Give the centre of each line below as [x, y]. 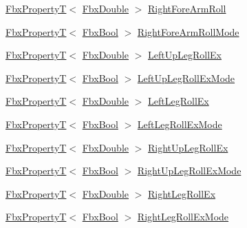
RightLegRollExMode [183, 217]
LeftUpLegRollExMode [186, 77]
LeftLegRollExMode [180, 124]
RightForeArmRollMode [188, 31]
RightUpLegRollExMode [189, 170]
